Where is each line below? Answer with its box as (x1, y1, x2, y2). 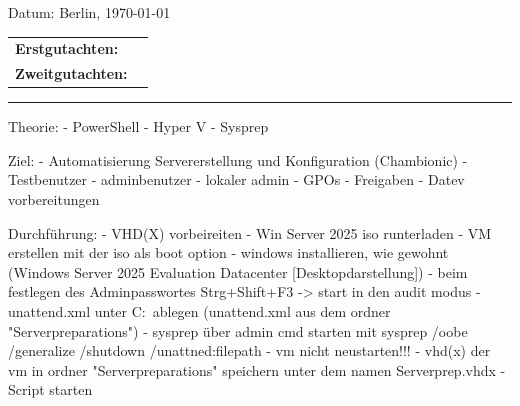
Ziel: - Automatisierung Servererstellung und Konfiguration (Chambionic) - (8, 149, 468, 170)
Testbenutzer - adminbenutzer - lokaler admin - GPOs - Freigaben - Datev (8, 169, 465, 190)
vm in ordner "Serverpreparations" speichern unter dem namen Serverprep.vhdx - (8, 359, 506, 380)
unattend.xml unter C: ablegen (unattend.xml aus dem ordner (8, 301, 391, 322)
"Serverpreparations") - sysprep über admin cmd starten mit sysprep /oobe (8, 320, 468, 341)
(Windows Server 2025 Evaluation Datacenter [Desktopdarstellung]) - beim (8, 261, 468, 282)
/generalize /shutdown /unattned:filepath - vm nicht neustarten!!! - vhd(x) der (8, 340, 491, 361)
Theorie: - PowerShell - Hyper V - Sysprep (8, 116, 269, 137)
